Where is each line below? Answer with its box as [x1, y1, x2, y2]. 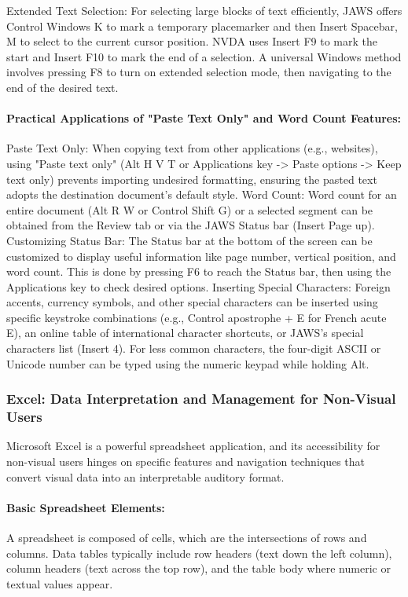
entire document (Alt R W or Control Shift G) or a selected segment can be [6, 201, 373, 218]
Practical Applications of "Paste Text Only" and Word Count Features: [6, 110, 401, 126]
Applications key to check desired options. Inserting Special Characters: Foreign [6, 278, 391, 295]
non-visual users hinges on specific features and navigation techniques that [6, 453, 366, 469]
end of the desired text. [6, 79, 119, 95]
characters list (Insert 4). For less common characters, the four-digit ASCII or [6, 340, 381, 357]
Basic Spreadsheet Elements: [6, 499, 165, 515]
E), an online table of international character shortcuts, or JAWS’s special [6, 324, 364, 341]
